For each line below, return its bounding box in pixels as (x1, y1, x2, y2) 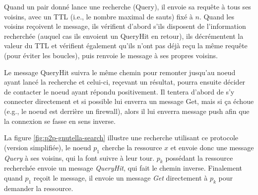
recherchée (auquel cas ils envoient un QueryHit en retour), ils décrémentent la (4, 30, 244, 41)
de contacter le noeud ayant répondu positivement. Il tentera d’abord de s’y (4, 86, 235, 97)
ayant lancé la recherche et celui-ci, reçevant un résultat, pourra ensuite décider (4, 77, 246, 87)
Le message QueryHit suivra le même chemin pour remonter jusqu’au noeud (4, 67, 236, 77)
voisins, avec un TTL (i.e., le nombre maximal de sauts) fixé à (4, 11, 193, 21)
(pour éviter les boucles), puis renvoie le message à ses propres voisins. (4, 50, 218, 60)
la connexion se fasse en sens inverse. (4, 115, 116, 126)
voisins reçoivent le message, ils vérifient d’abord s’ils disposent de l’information (4, 21, 246, 31)
